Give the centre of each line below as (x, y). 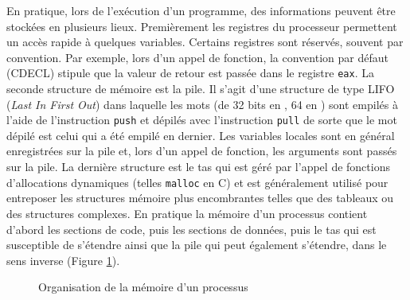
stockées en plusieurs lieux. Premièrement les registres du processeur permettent (202, 26)
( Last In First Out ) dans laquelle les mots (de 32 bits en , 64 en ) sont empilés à (202, 104)
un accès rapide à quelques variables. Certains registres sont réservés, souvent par (205, 42)
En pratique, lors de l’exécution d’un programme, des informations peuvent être (201, 10)
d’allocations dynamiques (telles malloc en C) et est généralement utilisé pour (197, 182)
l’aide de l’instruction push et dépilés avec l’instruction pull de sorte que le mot (202, 120)
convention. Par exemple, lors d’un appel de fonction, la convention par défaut (197, 57)
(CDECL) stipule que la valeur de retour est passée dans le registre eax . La (190, 73)
